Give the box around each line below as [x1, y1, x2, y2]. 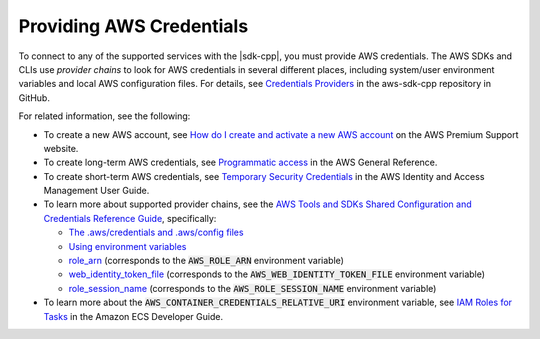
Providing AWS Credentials [18, 15, 249, 37]
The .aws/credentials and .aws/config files [68, 226, 244, 239]
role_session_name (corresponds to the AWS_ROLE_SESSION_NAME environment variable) [68, 282, 437, 294]
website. [43, 142, 79, 154]
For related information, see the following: [18, 110, 191, 122]
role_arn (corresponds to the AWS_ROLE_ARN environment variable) [68, 255, 345, 267]
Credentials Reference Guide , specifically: [43, 212, 217, 224]
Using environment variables [68, 240, 187, 252]
